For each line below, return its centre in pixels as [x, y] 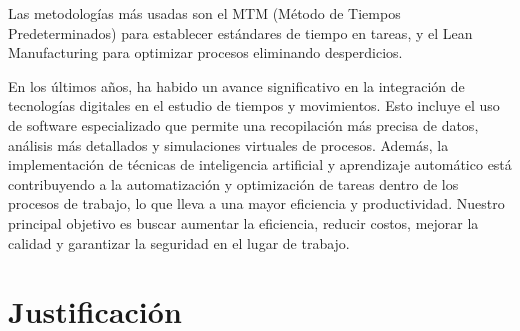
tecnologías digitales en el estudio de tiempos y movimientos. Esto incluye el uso [254, 105]
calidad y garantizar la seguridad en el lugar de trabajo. [179, 242]
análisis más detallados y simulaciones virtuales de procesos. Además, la [228, 144]
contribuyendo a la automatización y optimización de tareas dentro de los [233, 183]
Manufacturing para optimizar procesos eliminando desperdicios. [205, 52]
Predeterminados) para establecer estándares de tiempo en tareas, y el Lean [240, 32]
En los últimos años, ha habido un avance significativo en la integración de [236, 85]
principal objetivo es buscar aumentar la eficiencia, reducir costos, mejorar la [243, 222]
